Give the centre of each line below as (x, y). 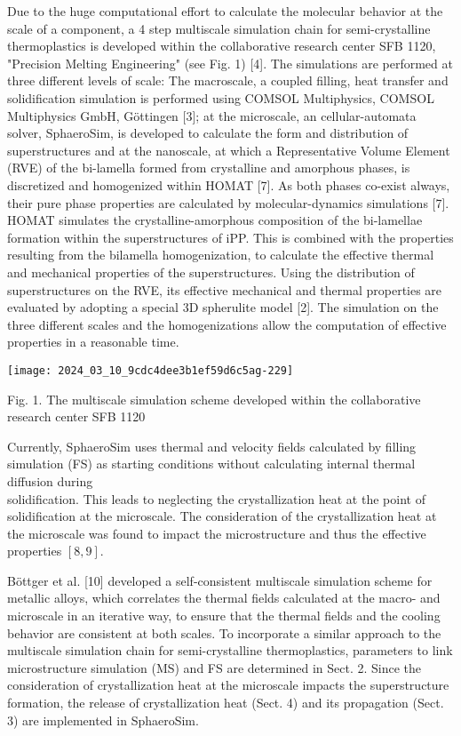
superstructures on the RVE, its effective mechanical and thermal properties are (225, 289)
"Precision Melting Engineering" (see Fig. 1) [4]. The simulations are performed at (230, 63)
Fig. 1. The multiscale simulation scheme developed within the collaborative (214, 399)
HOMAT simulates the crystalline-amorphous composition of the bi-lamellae (215, 220)
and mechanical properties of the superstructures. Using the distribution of (211, 272)
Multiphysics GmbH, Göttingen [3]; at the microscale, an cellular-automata (212, 115)
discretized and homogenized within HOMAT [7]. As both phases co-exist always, (229, 184)
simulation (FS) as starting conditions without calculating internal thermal (211, 464)
